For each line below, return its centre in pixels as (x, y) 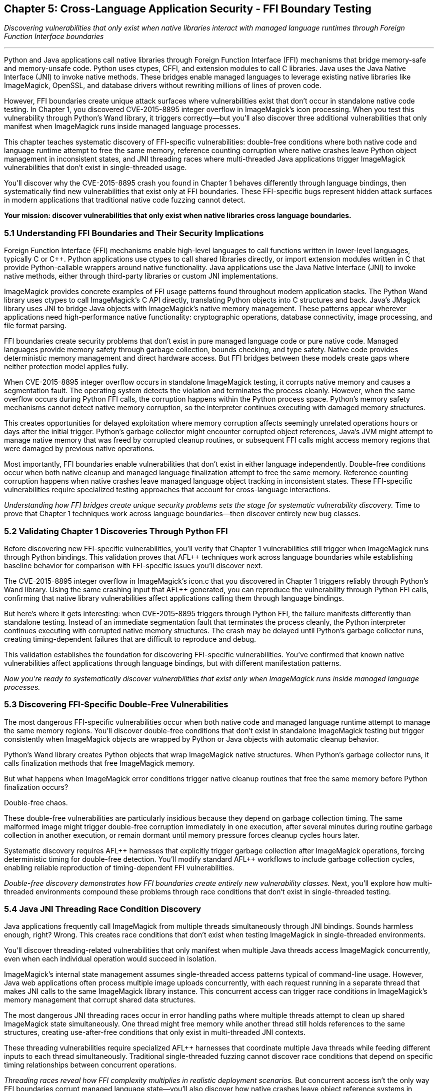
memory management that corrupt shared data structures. (100, 1000)
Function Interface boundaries (54, 37)
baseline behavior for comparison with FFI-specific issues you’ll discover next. (133, 565)
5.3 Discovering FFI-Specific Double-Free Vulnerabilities (116, 705)
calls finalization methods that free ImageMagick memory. (99, 763)
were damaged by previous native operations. (79, 449)
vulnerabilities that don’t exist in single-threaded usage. (95, 168)
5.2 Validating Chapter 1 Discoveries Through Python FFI (116, 531)
